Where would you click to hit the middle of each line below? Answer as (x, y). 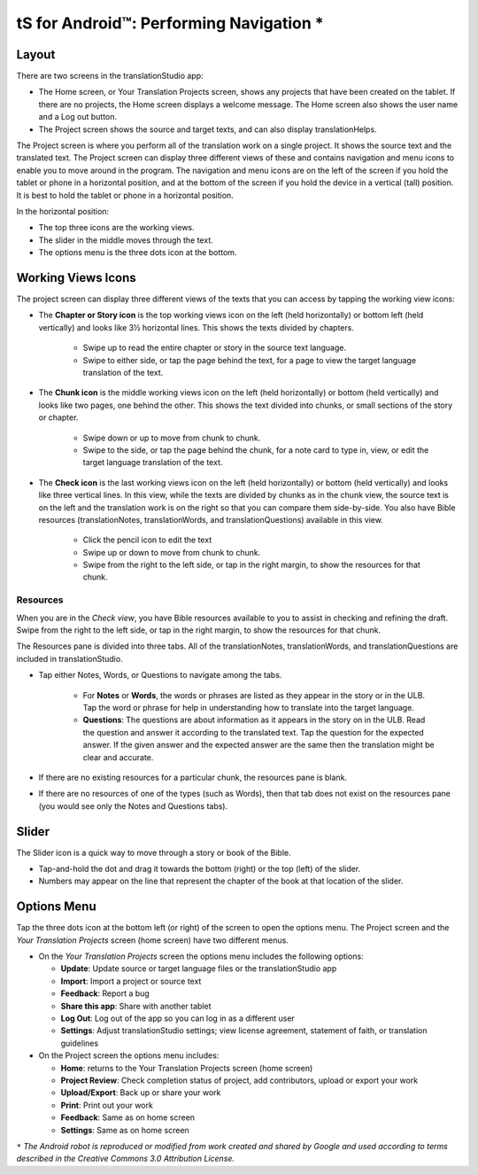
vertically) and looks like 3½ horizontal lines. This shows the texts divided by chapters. (196, 327)
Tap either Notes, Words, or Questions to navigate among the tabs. (160, 675)
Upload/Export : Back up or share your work (141, 1093)
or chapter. (58, 417)
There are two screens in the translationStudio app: (110, 76)
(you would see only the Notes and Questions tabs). (133, 805)
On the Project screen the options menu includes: (129, 1055)
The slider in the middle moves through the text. (126, 240)
